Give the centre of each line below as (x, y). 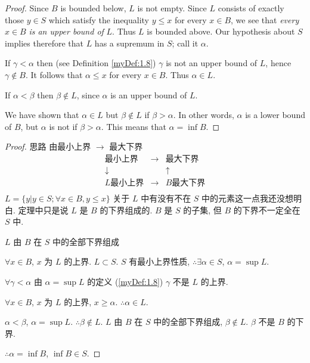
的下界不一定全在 (267, 210)
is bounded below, (93, 8)
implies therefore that (44, 43)
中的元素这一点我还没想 (248, 198)
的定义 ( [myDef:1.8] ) (125, 282)
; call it (185, 43)
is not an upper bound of (212, 63)
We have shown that (42, 115)
